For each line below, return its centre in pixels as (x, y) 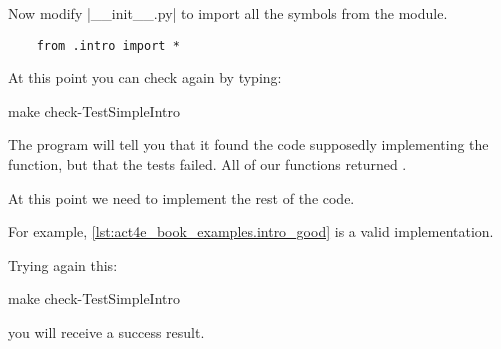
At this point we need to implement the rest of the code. (181, 197)
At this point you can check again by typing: (145, 77)
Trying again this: (63, 264)
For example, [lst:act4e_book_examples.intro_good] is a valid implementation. (251, 231)
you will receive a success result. (106, 332)
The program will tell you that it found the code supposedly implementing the (248, 144)
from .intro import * (108, 45)
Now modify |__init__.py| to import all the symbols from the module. (228, 13)
